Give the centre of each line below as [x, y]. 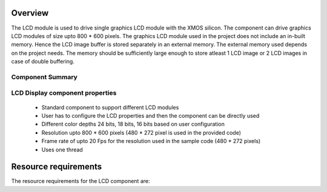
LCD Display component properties [64, 93]
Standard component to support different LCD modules [110, 107]
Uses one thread [62, 149]
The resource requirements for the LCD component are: [81, 181]
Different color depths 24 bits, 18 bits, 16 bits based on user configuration [133, 124]
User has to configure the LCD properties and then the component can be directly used [150, 115]
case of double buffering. [43, 62]
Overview [30, 13]
